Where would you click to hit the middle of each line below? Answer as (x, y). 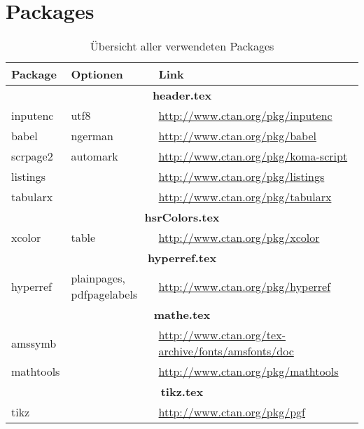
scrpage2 (32, 156)
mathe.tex (182, 315)
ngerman (92, 136)
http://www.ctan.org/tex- (222, 335)
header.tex (182, 95)
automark (94, 156)
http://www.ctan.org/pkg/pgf (232, 412)
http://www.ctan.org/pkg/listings (241, 177)
